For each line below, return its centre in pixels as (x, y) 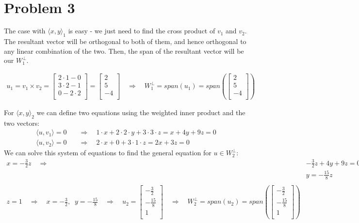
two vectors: (22, 123)
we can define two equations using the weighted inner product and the (141, 112)
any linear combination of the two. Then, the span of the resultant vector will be (124, 51)
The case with (25, 31)
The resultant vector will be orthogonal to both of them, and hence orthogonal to (125, 41)
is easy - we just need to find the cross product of (142, 31)
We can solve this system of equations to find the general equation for (108, 153)
